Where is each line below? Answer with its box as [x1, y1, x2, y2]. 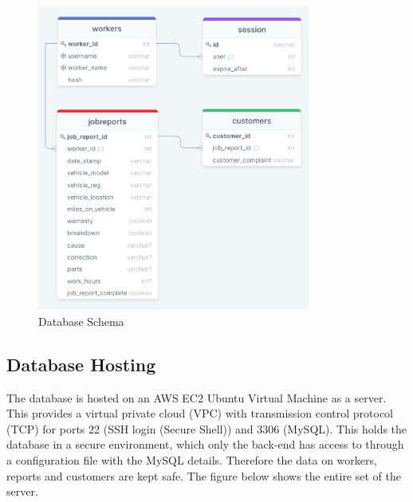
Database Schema [38, 312, 124, 329]
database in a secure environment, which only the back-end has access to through [6, 436, 404, 453]
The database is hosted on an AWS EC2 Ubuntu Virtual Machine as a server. [6, 389, 387, 406]
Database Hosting [6, 351, 156, 376]
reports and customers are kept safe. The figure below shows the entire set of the [6, 467, 401, 484]
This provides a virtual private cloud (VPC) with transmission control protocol [6, 405, 394, 422]
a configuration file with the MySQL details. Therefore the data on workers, [6, 452, 377, 469]
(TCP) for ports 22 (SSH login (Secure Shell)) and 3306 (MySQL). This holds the [6, 420, 407, 437]
